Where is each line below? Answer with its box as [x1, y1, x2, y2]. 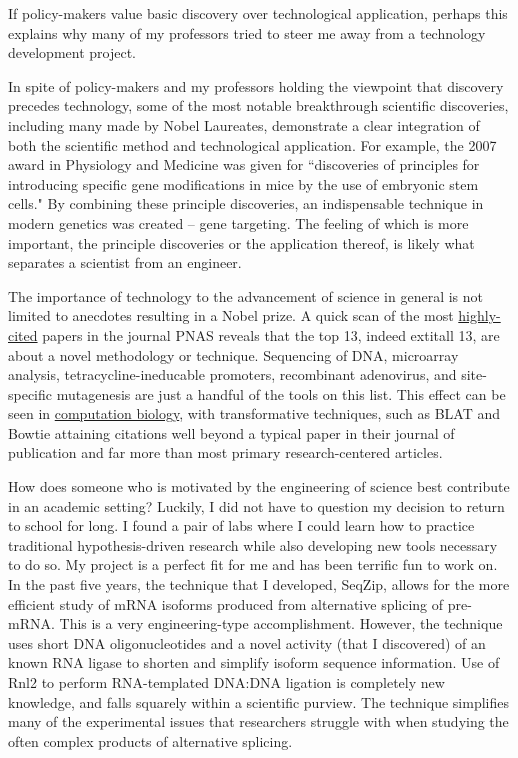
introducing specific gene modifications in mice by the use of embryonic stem [8, 173, 479, 194]
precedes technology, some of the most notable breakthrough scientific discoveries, [8, 95, 509, 116]
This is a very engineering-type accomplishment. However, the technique [59, 613, 503, 634]
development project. [8, 42, 136, 63]
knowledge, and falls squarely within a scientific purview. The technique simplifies [8, 691, 509, 712]
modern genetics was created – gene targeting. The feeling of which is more [8, 212, 469, 233]
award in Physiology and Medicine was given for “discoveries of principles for [8, 154, 480, 175]
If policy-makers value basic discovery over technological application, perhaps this [8, 3, 508, 23]
